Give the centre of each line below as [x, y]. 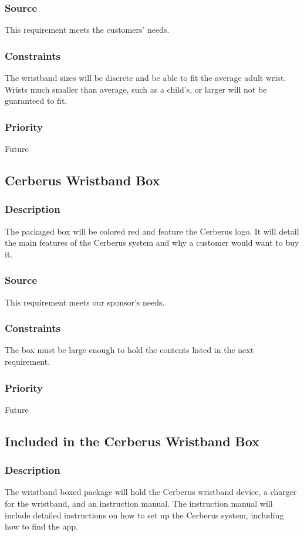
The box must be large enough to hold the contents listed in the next [129, 350]
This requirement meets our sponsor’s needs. [85, 302]
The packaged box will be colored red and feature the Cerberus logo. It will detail [152, 231]
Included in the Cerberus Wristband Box [132, 441]
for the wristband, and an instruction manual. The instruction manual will [139, 503]
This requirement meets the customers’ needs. [87, 30]
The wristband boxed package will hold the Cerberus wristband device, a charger [151, 492]
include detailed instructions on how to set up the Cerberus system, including [144, 515]
